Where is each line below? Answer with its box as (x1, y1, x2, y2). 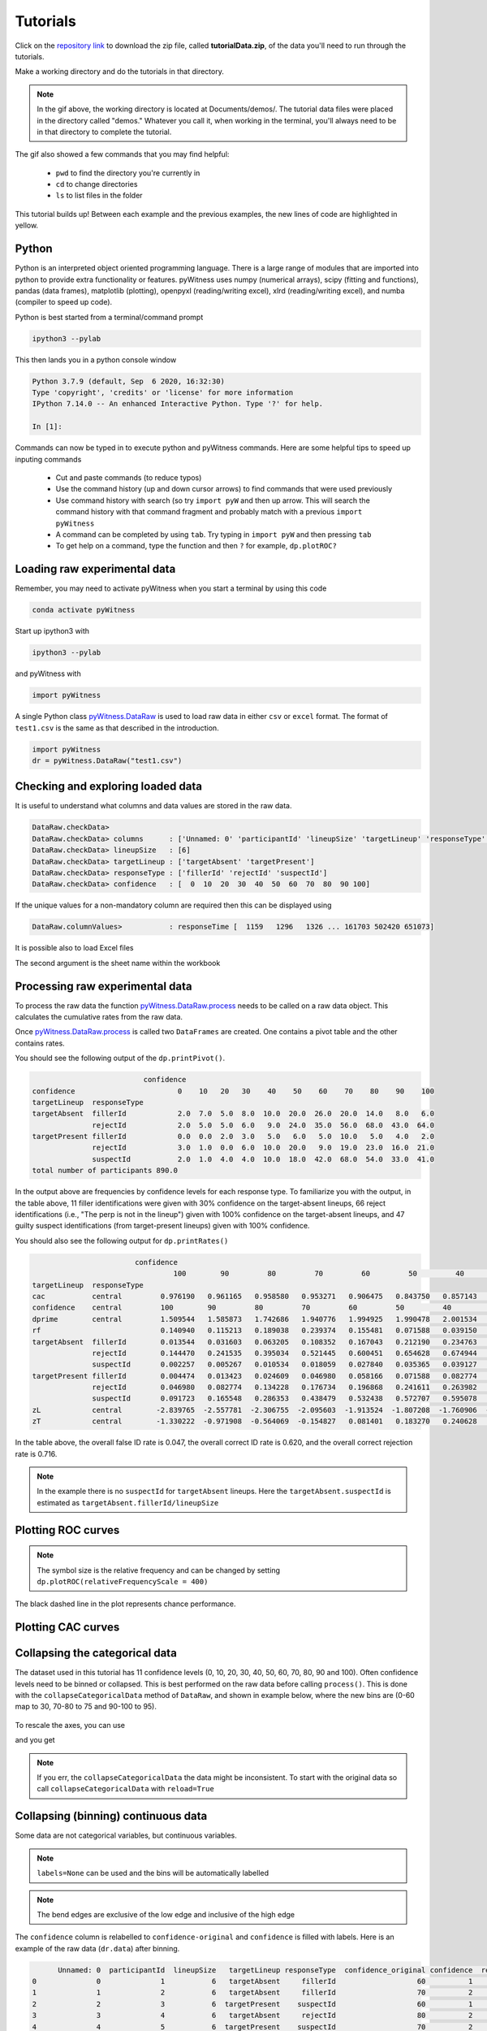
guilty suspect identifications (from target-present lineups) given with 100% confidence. (15, 1221, 310, 1231)
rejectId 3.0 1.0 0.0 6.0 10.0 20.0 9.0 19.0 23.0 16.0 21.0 (92, 1143, 434, 1153)
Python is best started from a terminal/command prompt (15, 312, 204, 322)
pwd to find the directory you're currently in (55, 167, 200, 178)
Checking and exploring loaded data (15, 780, 203, 794)
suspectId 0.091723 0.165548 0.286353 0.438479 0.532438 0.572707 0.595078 (92, 1394, 478, 1403)
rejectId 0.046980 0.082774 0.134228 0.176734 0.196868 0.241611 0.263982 (92, 1383, 478, 1392)
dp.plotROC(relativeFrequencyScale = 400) (37, 1577, 209, 1586)
